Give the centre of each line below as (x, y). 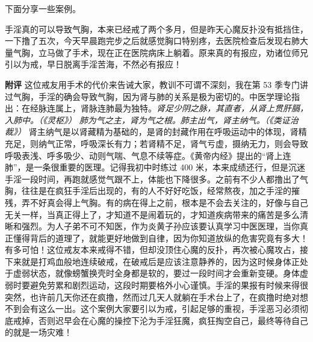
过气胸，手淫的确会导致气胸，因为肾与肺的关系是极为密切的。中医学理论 (148, 96)
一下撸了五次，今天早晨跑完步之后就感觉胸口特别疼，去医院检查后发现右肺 (152, 41)
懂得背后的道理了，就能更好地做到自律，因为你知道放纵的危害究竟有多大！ (160, 238)
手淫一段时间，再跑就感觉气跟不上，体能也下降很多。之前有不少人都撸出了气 (156, 179)
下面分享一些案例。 (43, 8)
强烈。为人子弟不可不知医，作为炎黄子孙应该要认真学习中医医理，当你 (160, 226)
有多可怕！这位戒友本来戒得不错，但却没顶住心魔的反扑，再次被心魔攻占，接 (156, 250)
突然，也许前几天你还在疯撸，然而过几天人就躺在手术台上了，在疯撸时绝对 (152, 297)
